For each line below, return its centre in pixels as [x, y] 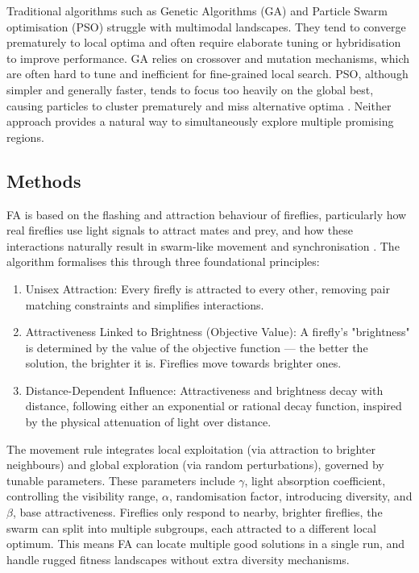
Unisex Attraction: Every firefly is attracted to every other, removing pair [207, 288]
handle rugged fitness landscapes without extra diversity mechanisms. [178, 559]
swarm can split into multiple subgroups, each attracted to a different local [191, 527]
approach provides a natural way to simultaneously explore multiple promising [200, 121]
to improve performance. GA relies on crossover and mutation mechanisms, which [208, 58]
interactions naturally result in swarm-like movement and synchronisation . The [203, 245]
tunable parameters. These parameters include [121, 480]
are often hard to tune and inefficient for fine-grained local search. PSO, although [207, 74]
